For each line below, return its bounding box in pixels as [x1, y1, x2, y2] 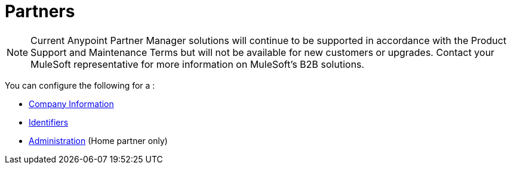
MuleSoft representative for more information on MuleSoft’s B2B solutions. [30, 58, 365, 70]
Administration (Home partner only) [29, 135, 168, 146]
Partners [5, 1, 75, 21]
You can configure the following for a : [5, 80, 155, 90]
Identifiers [29, 117, 69, 127]
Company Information [29, 98, 114, 109]
